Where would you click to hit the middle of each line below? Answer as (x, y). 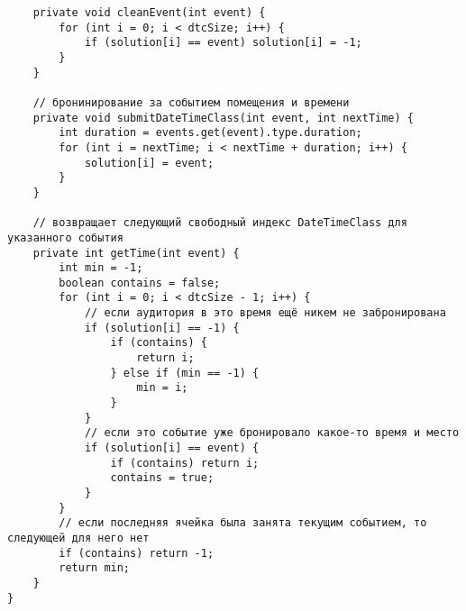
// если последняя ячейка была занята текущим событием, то (243, 523)
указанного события (65, 237)
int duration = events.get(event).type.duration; (210, 133)
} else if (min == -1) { (185, 373)
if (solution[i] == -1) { (162, 328)
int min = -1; (101, 268)
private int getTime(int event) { (136, 253)
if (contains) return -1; (137, 553)
